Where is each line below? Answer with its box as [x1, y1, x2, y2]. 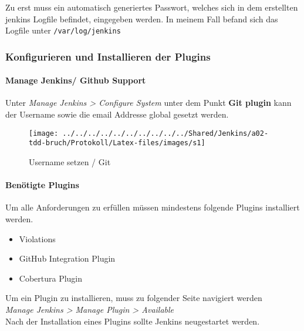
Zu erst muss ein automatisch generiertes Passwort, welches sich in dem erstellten [5, 1, 298, 13]
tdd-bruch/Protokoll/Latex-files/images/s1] [29, 139, 205, 148]
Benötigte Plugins [5, 179, 79, 191]
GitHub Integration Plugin [19, 252, 116, 265]
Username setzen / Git [29, 155, 111, 168]
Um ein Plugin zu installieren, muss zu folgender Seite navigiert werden [5, 292, 262, 304]
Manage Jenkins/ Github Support [5, 74, 146, 86]
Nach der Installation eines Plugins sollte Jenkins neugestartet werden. [5, 315, 260, 327]
